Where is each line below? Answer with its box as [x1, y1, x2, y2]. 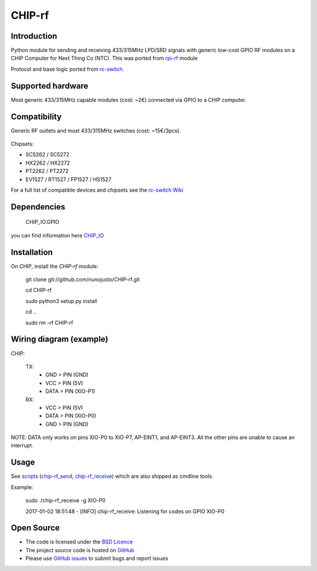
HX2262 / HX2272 [25, 159, 70, 166]
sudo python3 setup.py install [25, 297, 97, 304]
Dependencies [11, 202, 66, 212]
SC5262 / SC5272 [25, 151, 70, 158]
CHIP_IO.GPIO [25, 219, 60, 226]
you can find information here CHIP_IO [11, 232, 104, 239]
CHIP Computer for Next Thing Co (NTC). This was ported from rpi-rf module [11, 55, 198, 62]
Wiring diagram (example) [11, 334, 109, 344]
